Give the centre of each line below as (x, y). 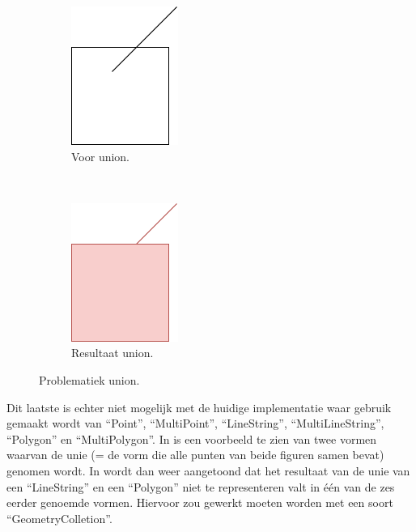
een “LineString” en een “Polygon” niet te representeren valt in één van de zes (201, 486)
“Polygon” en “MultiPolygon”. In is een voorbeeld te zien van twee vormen (192, 438)
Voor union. (101, 156)
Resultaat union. (112, 353)
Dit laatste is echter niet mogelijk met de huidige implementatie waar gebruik (199, 407)
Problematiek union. (89, 379)
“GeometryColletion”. (59, 518)
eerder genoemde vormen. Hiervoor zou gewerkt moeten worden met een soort (200, 502)
